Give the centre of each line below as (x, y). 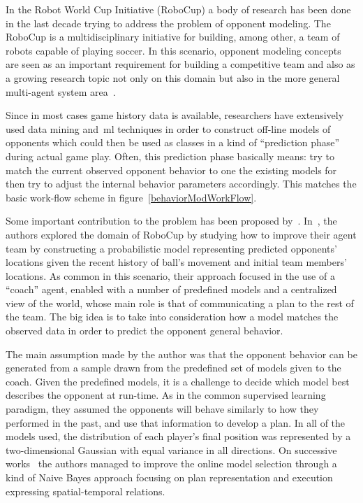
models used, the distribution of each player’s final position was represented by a (178, 436)
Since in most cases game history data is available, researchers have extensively (175, 115)
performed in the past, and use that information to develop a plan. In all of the (176, 422)
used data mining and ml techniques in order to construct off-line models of (168, 128)
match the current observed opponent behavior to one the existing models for (171, 170)
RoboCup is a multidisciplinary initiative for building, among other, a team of (173, 37)
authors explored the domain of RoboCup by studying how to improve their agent (181, 234)
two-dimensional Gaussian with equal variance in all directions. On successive (171, 449)
